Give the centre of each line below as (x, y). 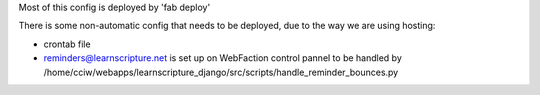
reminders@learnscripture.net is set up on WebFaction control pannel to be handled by (222, 58)
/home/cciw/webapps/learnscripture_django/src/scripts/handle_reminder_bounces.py (221, 72)
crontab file (67, 44)
